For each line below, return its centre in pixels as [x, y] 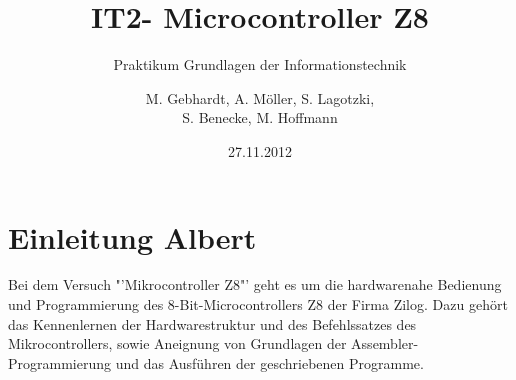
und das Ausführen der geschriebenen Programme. [269, 362]
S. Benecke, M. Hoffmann [260, 117]
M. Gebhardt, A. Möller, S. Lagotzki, [260, 97]
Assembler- [385, 343]
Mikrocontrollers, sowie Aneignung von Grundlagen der [177, 343]
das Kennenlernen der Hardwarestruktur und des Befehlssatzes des [212, 323]
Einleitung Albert [132, 236]
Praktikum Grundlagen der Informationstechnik [260, 64]
